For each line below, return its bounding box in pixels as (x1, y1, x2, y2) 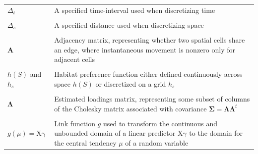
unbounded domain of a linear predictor (54, 128, 176, 138)
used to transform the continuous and (103, 118, 218, 128)
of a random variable (125, 137, 189, 148)
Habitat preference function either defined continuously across (54, 69, 243, 79)
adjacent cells (54, 54, 95, 64)
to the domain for (189, 128, 243, 138)
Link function (54, 118, 95, 128)
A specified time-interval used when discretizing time (54, 4, 215, 15)
